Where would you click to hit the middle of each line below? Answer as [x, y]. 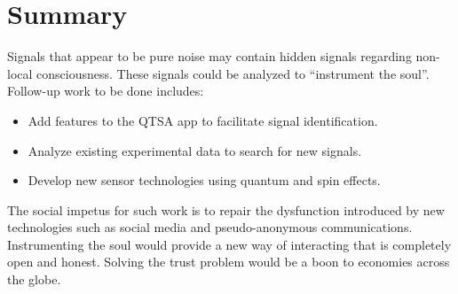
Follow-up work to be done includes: [106, 91]
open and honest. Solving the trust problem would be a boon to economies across [229, 262]
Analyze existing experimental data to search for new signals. [195, 150]
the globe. [34, 279]
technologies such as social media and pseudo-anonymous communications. [210, 227]
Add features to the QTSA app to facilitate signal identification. [203, 120]
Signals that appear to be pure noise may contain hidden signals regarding [209, 56]
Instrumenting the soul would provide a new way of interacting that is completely [229, 244]
